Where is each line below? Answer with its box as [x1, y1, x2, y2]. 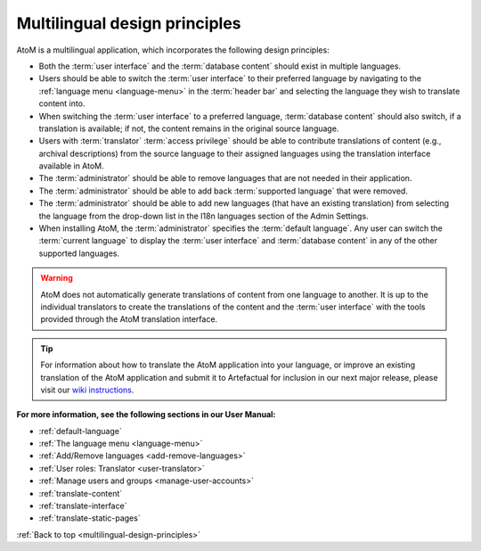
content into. [38, 98, 86, 109]
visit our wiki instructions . [40, 384, 135, 395]
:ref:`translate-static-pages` [38, 513, 142, 523]
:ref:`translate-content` [38, 488, 123, 498]
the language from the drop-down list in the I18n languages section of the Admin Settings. [38, 210, 369, 221]
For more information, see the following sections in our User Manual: [16, 409, 276, 420]
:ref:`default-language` [38, 425, 122, 436]
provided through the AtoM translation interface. [40, 314, 218, 325]
